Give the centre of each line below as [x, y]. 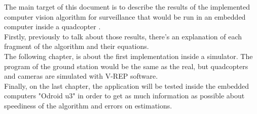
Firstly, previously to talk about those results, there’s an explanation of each [123, 36]
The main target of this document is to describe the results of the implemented [127, 7]
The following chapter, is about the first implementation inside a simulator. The [128, 56]
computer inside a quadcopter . [52, 26]
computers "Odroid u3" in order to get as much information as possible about [124, 96]
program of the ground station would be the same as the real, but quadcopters [126, 66]
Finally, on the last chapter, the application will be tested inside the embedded [127, 85]
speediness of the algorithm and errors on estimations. [88, 105]
